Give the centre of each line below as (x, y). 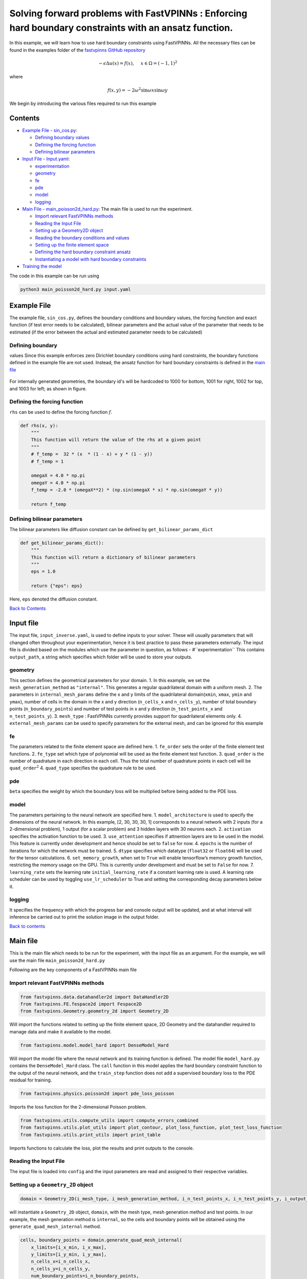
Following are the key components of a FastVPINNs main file (73, 970)
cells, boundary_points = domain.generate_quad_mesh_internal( (101, 1240)
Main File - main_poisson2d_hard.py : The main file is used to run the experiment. (107, 209)
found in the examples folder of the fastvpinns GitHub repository (78, 50)
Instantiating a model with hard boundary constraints (91, 259)
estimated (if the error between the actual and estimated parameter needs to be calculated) (106, 332)
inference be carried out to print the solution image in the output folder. (84, 917)
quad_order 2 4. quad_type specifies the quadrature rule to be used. (83, 768)
